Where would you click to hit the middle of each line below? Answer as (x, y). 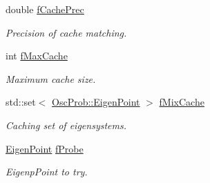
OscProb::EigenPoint (96, 102)
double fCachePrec (45, 9)
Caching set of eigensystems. (66, 125)
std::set (21, 102)
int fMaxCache (37, 56)
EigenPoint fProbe (45, 148)
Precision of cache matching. (66, 32)
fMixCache (182, 102)
